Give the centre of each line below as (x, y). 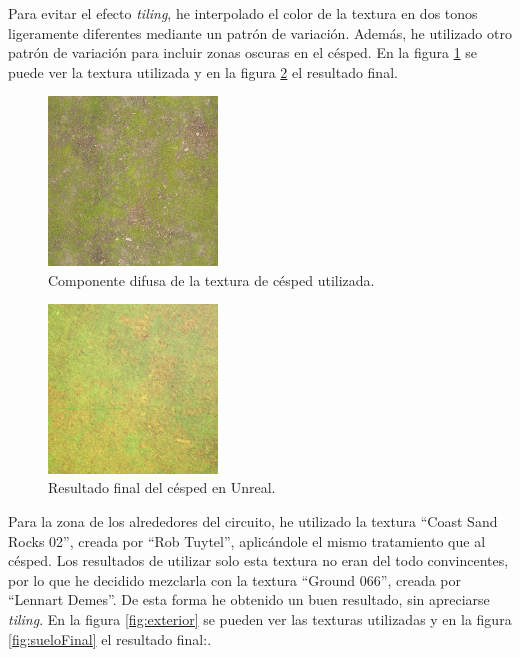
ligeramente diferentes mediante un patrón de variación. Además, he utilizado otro (260, 32)
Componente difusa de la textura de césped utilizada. (211, 279)
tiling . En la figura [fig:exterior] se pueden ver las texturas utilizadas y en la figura (260, 618)
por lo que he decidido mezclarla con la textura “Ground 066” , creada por (235, 579)
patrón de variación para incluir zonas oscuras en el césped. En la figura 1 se (243, 52)
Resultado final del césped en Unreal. (162, 487)
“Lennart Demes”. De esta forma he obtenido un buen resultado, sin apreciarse (249, 599)
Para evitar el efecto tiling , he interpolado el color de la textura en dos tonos (243, 13)
